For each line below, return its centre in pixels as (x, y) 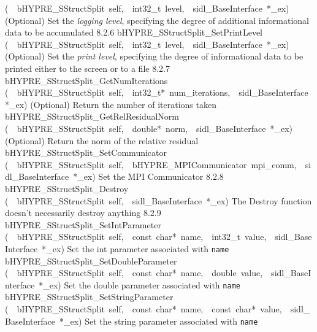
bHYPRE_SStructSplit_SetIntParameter (83, 224)
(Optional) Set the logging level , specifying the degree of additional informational (157, 20)
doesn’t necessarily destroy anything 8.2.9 (83, 213)
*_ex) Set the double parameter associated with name (139, 284)
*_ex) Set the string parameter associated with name (158, 321)
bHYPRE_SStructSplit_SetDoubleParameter (91, 261)
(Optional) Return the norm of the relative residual (102, 140)
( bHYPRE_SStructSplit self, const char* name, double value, (134, 273)
